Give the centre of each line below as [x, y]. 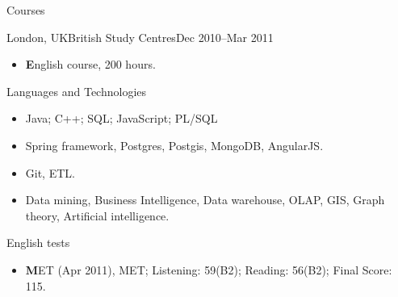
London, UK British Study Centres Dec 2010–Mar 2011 [140, 37]
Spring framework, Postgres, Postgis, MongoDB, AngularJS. [174, 145]
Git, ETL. [50, 172]
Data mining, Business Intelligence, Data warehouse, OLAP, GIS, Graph [205, 200]
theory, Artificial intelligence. [97, 215]
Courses [26, 10]
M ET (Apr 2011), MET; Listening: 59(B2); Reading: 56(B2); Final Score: [209, 269]
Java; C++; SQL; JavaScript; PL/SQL [121, 118]
